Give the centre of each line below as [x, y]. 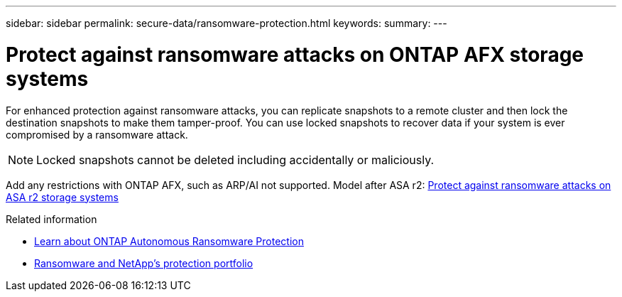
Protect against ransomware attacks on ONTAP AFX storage [295, 54]
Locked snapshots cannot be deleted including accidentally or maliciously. [235, 160]
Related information [51, 219]
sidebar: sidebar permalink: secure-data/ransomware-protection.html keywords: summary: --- [227, 23]
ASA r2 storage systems [62, 197]
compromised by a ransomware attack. [97, 134]
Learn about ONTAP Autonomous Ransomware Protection [169, 241]
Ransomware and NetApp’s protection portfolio [144, 263]
